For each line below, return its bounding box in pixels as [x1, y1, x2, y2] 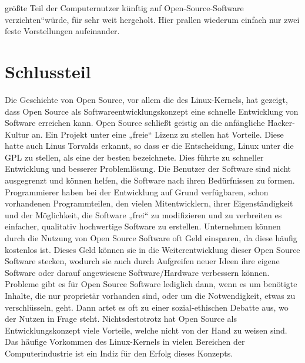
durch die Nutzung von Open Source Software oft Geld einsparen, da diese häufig [5, 232, 297, 244]
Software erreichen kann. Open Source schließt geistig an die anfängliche [5, 116, 265, 129]
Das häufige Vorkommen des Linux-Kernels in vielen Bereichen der [5, 335, 245, 348]
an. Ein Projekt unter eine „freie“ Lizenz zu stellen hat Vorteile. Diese [31, 128, 284, 140]
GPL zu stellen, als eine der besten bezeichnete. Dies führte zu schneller [5, 151, 264, 163]
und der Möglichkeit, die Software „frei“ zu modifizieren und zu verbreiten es [5, 208, 282, 221]
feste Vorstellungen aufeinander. [5, 25, 120, 37]
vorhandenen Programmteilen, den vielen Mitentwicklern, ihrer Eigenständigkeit [5, 197, 293, 209]
